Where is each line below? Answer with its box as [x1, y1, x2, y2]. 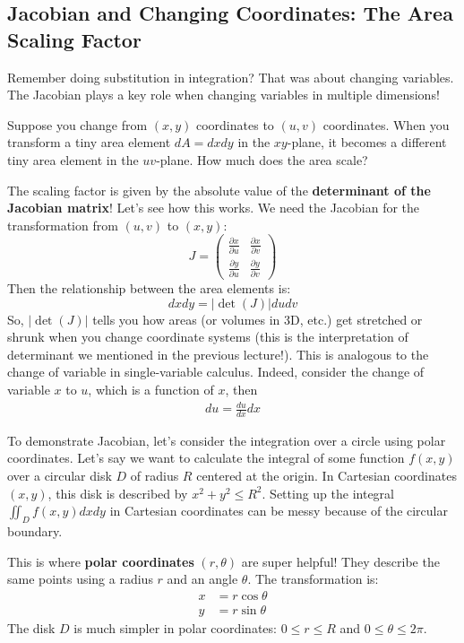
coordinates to [195, 115, 274, 134]
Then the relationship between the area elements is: [7, 278, 291, 297]
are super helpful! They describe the [241, 552, 440, 570]
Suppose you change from [7, 115, 148, 134]
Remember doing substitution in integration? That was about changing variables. [7, 67, 454, 86]
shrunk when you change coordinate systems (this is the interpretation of [7, 327, 408, 346]
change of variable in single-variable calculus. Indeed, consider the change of [7, 362, 425, 381]
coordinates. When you [322, 115, 450, 134]
